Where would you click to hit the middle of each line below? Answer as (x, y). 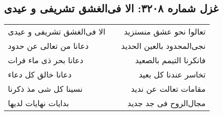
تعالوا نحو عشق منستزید (165, 32)
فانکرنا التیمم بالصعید (170, 60)
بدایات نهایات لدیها (39, 103)
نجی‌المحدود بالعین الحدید (163, 46)
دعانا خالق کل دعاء (40, 75)
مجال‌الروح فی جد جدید (166, 103)
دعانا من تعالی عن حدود (48, 46)
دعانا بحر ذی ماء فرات (46, 60)
